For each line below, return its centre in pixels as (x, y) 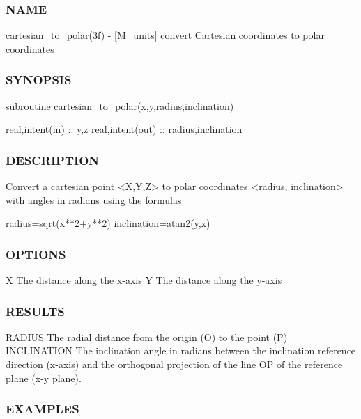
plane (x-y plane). (44, 378)
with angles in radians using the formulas (94, 199)
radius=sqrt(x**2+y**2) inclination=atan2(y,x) (108, 223)
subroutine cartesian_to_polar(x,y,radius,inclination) (120, 105)
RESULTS (35, 311)
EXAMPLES (43, 409)
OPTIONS (36, 254)
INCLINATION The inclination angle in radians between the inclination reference (181, 350)
